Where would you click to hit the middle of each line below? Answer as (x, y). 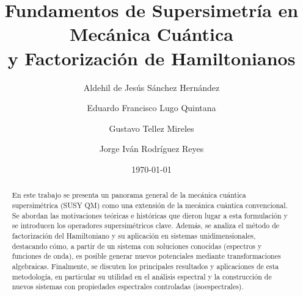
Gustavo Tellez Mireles (151, 128)
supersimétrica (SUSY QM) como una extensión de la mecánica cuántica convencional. (150, 205)
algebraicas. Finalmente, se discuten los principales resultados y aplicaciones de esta (145, 266)
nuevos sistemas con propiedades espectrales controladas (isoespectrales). (128, 287)
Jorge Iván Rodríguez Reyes (151, 149)
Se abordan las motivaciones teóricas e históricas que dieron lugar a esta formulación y (150, 215)
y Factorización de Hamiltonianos (151, 58)
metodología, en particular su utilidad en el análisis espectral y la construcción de (142, 276)
